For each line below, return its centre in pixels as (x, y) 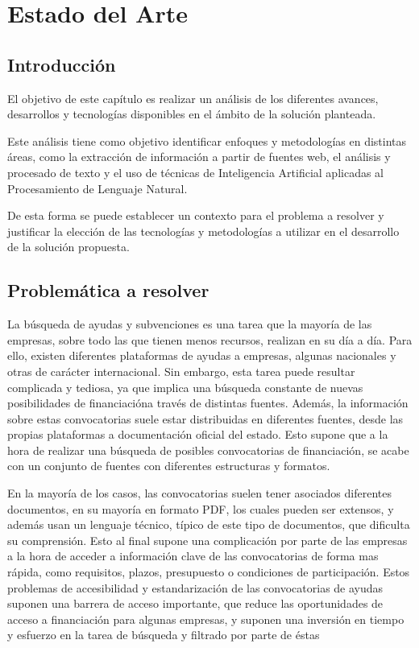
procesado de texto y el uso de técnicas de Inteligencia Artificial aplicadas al (196, 172)
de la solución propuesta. (68, 247)
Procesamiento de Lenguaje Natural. (97, 188)
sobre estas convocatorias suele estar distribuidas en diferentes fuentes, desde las (205, 418)
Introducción (62, 64)
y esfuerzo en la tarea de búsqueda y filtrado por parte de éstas (164, 635)
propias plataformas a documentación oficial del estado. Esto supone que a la (198, 434)
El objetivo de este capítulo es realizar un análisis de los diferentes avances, (193, 98)
